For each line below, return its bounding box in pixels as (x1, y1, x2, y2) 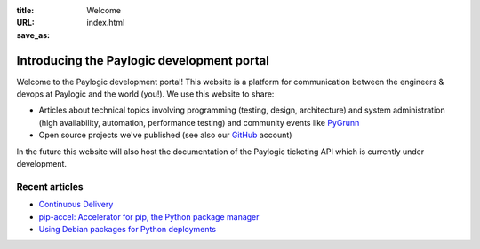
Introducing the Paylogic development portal (16, 53, 270, 68)
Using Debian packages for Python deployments (38, 223, 217, 234)
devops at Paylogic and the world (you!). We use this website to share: (16, 89, 275, 99)
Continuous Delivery (38, 199, 114, 210)
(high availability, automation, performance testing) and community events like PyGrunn (38, 117, 360, 128)
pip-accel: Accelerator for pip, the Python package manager (38, 211, 260, 222)
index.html (86, 18, 125, 28)
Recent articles (16, 180, 84, 192)
